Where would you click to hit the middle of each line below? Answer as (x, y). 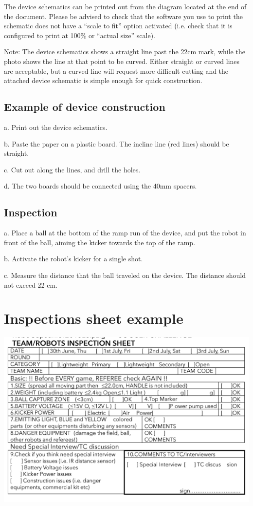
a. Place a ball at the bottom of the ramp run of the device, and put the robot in (125, 233)
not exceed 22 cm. (31, 285)
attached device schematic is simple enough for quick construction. (103, 80)
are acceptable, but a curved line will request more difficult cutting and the (116, 71)
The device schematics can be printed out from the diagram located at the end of (125, 6)
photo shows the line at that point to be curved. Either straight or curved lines (122, 61)
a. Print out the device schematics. (56, 127)
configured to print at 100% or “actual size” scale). (80, 35)
